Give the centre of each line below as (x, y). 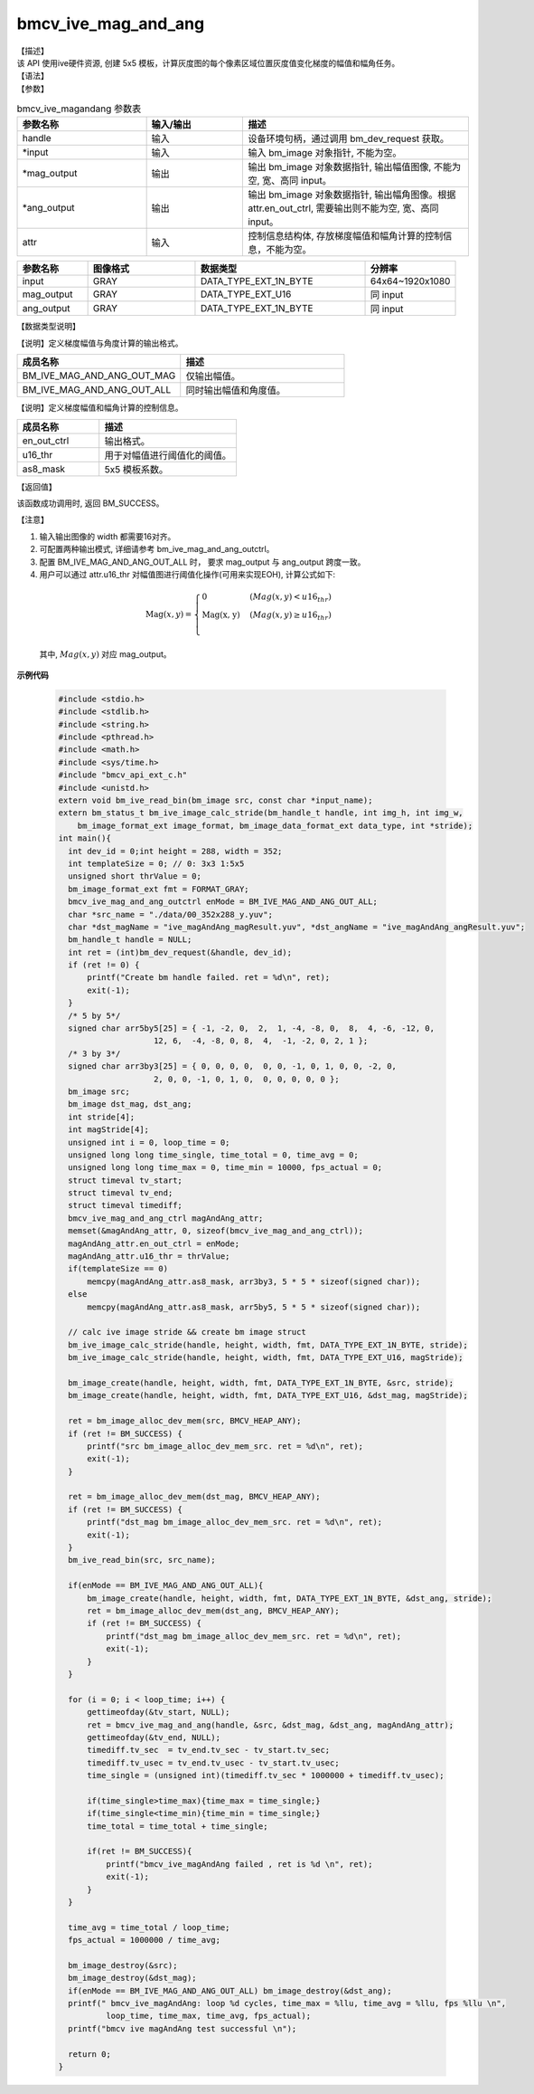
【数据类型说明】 (48, 327)
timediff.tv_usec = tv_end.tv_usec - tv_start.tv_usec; (213, 1763)
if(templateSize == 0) (118, 1269)
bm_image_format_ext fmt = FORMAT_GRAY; (159, 889)
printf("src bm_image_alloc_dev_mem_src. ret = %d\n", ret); (225, 1446)
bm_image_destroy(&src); (123, 1965)
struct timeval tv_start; (125, 1180)
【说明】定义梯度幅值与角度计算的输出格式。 (100, 343)
